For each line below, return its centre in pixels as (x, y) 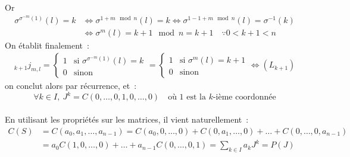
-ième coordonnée (244, 97)
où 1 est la (187, 97)
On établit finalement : (47, 45)
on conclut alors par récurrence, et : (71, 86)
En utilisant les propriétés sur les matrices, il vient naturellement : (127, 119)
